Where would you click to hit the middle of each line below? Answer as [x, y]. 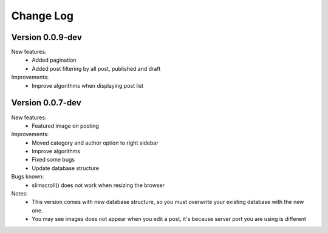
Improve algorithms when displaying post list [88, 85]
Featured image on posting [66, 126]
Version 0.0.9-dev [46, 37]
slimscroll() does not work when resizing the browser [98, 185]
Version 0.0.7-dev [46, 103]
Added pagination [54, 60]
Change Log [43, 16]
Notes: [19, 194]
